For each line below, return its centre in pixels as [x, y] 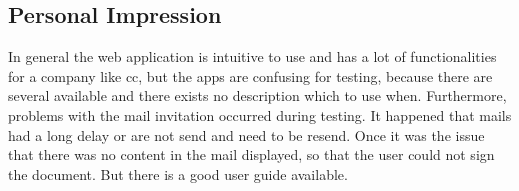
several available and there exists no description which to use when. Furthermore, [257, 95]
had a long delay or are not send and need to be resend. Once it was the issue [246, 134]
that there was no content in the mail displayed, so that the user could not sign [251, 154]
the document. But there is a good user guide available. [178, 173]
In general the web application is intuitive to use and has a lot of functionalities [252, 56]
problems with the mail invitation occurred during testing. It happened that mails [260, 114]
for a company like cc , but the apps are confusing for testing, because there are [250, 75]
